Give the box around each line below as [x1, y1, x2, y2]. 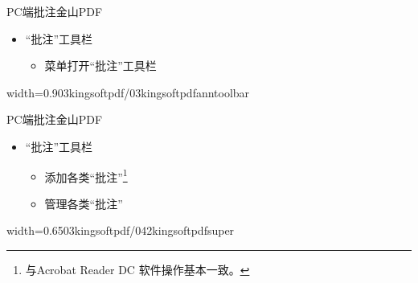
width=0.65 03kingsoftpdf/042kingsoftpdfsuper [6, 222, 235, 239]
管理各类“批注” [44, 195, 123, 211]
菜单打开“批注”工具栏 [44, 57, 157, 74]
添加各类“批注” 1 [44, 166, 128, 185]
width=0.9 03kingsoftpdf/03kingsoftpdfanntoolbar [6, 84, 250, 100]
